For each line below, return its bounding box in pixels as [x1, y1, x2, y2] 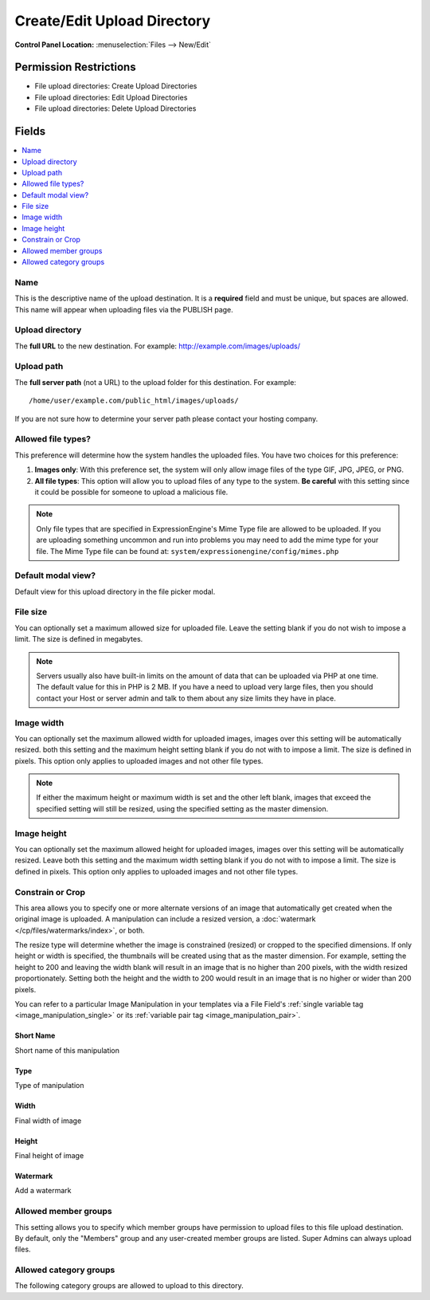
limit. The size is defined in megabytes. [14, 634, 143, 644]
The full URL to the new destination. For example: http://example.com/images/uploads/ [14, 341, 301, 351]
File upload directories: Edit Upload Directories [34, 92, 188, 102]
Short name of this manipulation [14, 1045, 119, 1055]
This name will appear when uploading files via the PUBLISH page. [14, 304, 234, 314]
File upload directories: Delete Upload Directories [34, 104, 197, 113]
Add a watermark [14, 1186, 72, 1196]
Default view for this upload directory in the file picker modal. [14, 587, 216, 596]
